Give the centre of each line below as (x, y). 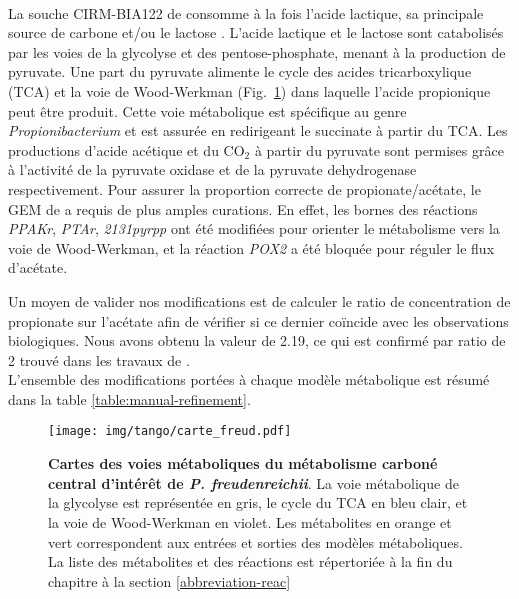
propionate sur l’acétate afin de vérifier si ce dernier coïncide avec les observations (258, 320)
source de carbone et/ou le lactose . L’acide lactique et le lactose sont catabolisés (256, 32)
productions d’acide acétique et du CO (126, 149)
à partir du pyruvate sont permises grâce (379, 149)
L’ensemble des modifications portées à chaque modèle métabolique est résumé (249, 379)
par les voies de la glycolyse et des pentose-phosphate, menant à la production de (257, 51)
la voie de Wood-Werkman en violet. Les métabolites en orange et (250, 521)
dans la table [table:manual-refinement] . (129, 398)
